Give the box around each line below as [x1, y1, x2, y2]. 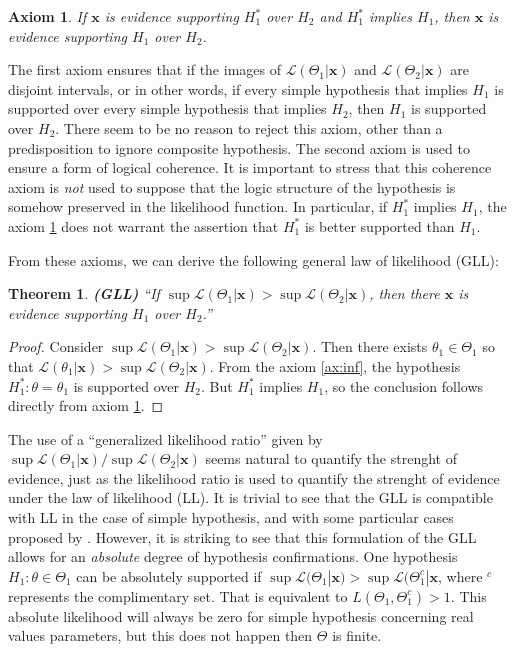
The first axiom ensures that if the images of [8, 59, 281, 80]
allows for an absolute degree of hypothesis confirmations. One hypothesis [8, 546, 458, 567]
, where [438, 565, 483, 586]
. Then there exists [312, 336, 428, 357]
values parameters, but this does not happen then [8, 625, 313, 646]
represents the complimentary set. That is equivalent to [8, 585, 348, 606]
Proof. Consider [8, 336, 104, 357]
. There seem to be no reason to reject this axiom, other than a [55, 117, 443, 138]
